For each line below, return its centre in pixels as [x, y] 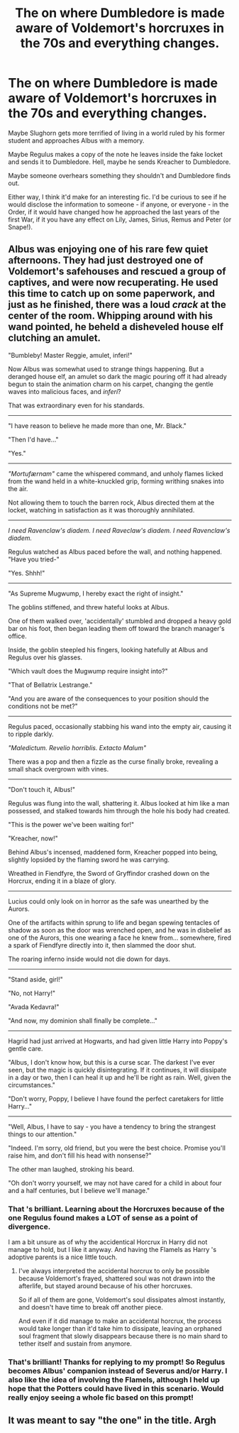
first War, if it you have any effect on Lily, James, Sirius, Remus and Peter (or [120, 219]
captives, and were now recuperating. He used [113, 283]
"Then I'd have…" [33, 439]
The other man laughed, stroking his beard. [71, 1169]
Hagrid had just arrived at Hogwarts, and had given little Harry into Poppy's [118, 1041]
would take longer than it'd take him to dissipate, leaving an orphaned [120, 1329]
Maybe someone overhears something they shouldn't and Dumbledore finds [119, 175]
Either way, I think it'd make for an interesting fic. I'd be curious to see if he [117, 197]
